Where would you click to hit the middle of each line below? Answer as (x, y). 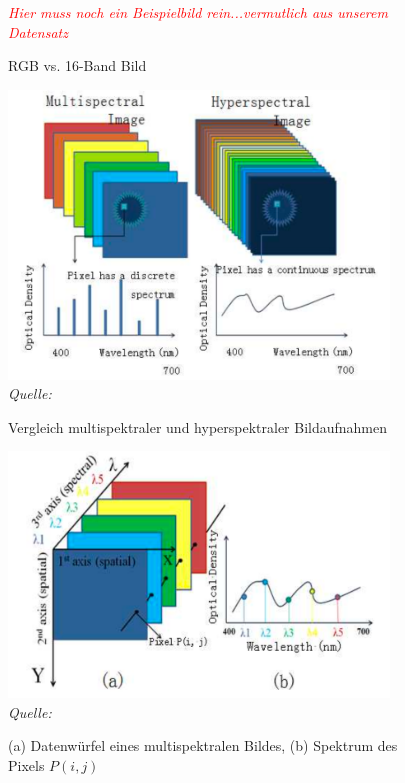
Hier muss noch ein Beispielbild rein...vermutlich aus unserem (198, 12)
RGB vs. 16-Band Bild (77, 65)
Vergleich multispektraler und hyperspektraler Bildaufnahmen (198, 426)
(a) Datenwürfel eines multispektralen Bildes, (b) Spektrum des (203, 745)
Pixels (26, 764)
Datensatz (38, 31)
